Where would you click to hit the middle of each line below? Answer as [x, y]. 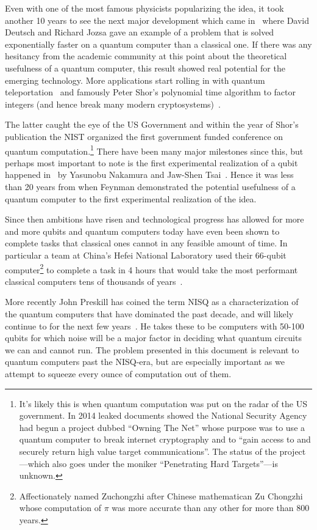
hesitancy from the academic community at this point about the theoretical [146, 56]
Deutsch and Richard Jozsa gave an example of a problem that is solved [140, 32]
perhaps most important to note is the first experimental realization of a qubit [151, 162]
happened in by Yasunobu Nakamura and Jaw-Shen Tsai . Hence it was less [149, 175]
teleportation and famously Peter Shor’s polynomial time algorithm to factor [150, 92]
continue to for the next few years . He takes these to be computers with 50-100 [155, 326]
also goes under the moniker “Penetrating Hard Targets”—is [165, 463]
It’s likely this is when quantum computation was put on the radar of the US [163, 403]
